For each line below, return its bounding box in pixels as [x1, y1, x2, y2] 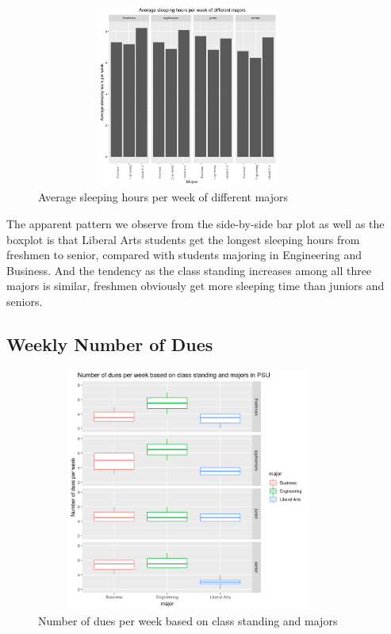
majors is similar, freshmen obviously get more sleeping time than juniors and [6, 277, 385, 294]
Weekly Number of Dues [6, 331, 213, 356]
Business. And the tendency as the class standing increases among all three [6, 262, 372, 278]
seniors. [6, 292, 43, 309]
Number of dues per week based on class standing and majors [38, 612, 338, 628]
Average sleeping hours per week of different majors [38, 189, 289, 205]
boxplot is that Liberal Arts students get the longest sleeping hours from [6, 231, 360, 247]
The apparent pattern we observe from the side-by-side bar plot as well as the [6, 215, 385, 231]
